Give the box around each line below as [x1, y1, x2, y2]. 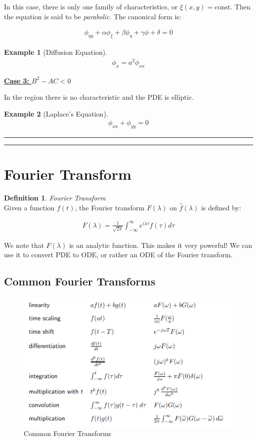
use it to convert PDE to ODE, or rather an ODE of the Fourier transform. [4, 249, 233, 260]
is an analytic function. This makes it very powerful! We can [69, 240, 253, 250]
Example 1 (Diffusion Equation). [4, 47, 108, 57]
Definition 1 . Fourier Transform [4, 193, 106, 203]
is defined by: [201, 202, 241, 212]
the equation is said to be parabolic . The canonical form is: [4, 11, 181, 21]
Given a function [4, 202, 55, 212]
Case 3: [4, 75, 30, 85]
